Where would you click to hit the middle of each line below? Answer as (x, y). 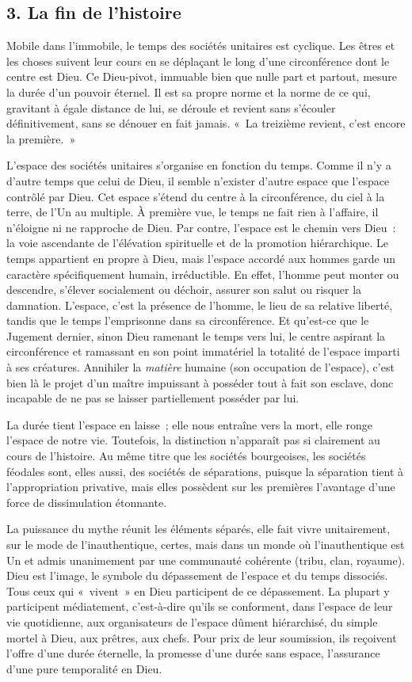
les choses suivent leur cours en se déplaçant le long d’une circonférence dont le (198, 61)
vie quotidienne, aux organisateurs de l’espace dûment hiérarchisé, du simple (192, 621)
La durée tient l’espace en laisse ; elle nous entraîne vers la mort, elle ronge (189, 424)
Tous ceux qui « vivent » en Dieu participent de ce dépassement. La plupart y (198, 591)
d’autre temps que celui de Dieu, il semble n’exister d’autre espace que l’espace (198, 180)
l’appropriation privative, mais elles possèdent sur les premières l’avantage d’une (201, 487)
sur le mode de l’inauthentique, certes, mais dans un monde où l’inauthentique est (206, 545)
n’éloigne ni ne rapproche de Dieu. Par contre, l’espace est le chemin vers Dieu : (201, 227)
